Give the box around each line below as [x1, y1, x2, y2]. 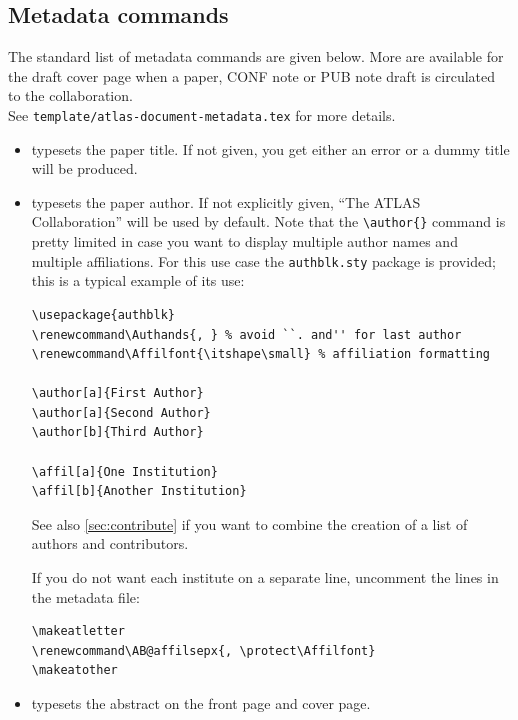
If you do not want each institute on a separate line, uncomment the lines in [31, 567, 499, 588]
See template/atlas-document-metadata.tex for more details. [8, 104, 396, 125]
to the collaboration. [8, 85, 133, 106]
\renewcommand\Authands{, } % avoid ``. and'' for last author [31, 327, 462, 342]
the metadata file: [31, 586, 140, 607]
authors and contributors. [31, 533, 189, 554]
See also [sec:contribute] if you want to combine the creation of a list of [31, 513, 468, 534]
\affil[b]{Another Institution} [31, 484, 247, 499]
